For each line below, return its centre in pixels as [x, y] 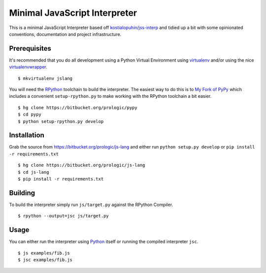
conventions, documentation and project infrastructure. [65, 34]
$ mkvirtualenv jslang [45, 78]
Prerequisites [30, 48]
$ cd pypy [30, 115]
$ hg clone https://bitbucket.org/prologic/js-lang [82, 165]
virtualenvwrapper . [28, 67]
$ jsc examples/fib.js [45, 260]
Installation [27, 135]
